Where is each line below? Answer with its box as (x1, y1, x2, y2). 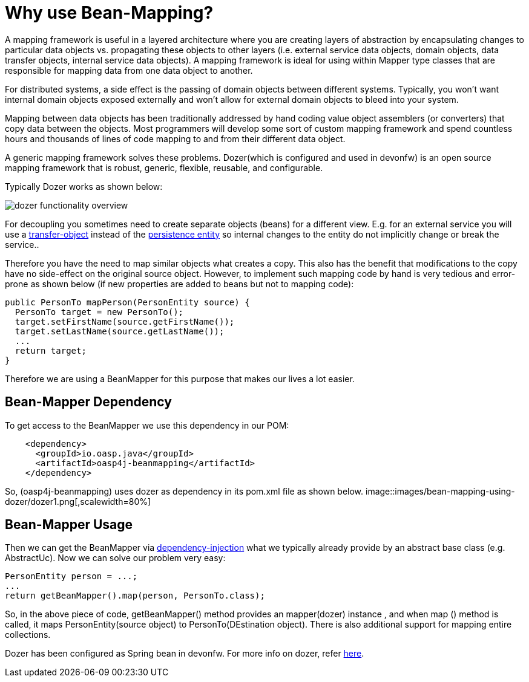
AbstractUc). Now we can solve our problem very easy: (5, 553, 226, 563)
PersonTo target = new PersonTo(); (15, 307, 184, 317)
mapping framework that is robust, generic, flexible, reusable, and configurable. (5, 162, 323, 173)
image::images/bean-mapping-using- (366, 486, 515, 496)
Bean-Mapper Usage (5, 517, 133, 533)
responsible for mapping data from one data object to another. (5, 65, 253, 76)
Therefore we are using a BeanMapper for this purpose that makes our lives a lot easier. (5, 373, 355, 384)
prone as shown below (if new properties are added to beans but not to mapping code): (5, 278, 354, 289)
